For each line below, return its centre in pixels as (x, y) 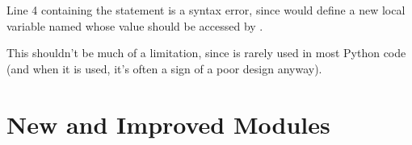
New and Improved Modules (168, 124)
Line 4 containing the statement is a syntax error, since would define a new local (206, 10)
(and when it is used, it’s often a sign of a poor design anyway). (164, 68)
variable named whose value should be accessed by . (135, 25)
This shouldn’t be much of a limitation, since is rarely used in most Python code (206, 53)
